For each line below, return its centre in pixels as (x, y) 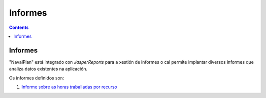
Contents (19, 27)
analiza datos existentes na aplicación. (48, 69)
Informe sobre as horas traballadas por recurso (69, 87)
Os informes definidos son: (36, 78)
